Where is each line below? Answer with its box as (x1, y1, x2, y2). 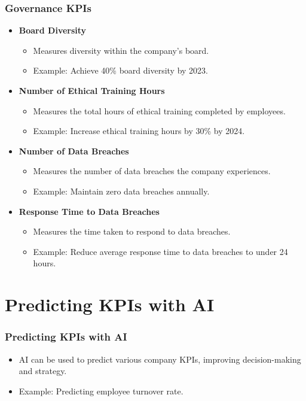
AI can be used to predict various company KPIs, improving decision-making (19, 353, 301, 365)
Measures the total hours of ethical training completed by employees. (33, 104, 286, 117)
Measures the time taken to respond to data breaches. (33, 225, 231, 238)
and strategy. (19, 364, 67, 377)
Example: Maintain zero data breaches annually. (33, 184, 210, 197)
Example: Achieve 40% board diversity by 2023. (33, 64, 208, 77)
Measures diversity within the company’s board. (33, 44, 209, 56)
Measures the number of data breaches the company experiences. (33, 165, 271, 177)
